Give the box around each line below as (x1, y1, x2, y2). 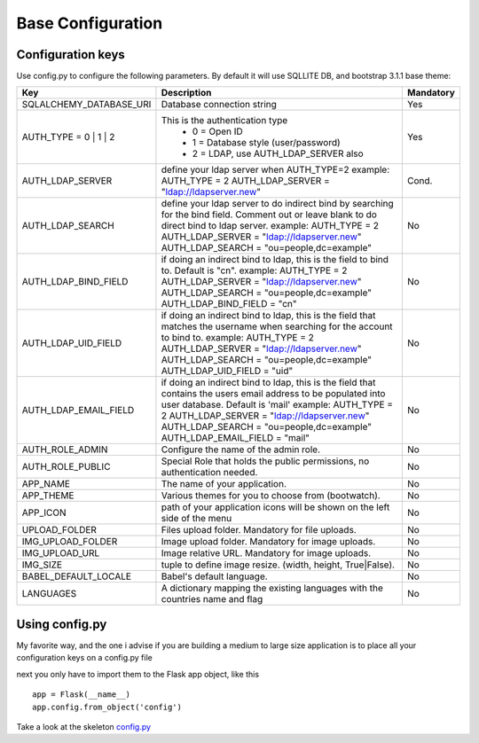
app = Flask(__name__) (32, 690, 131, 700)
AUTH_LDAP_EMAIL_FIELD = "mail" (161, 432, 310, 444)
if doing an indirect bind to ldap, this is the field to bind (161, 254, 389, 266)
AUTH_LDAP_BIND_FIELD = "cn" (161, 298, 297, 310)
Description (161, 87, 212, 99)
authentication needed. (161, 466, 258, 479)
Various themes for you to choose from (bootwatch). (161, 489, 381, 502)
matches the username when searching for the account (161, 320, 394, 332)
